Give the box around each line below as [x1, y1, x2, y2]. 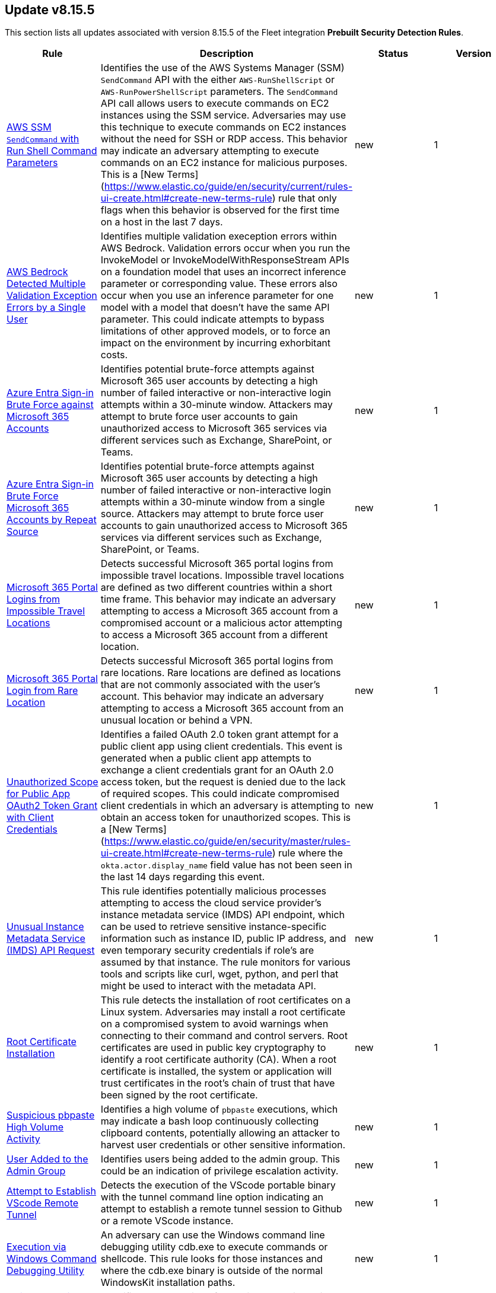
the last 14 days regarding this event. [100, 871, 265, 883]
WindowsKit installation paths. [100, 1276, 236, 1289]
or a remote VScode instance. [100, 1215, 234, 1227]
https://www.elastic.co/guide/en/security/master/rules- [104, 835, 351, 848]
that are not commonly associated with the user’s [100, 679, 320, 691]
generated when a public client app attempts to [100, 752, 311, 765]
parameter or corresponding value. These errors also [100, 278, 338, 290]
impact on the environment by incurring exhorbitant [100, 337, 331, 349]
